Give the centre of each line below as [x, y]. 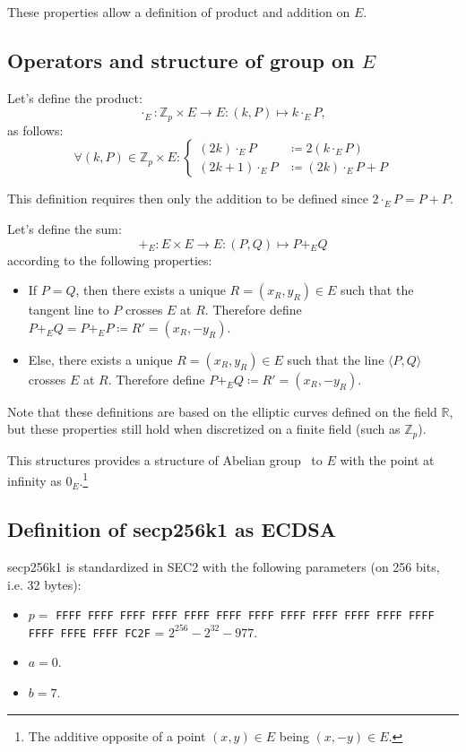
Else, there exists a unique [100, 359]
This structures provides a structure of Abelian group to [165, 459]
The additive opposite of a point [117, 735]
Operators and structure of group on [181, 60]
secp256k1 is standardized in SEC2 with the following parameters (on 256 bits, [224, 566]
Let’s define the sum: [65, 229]
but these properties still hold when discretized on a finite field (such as [204, 429]
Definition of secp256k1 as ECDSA [172, 529]
